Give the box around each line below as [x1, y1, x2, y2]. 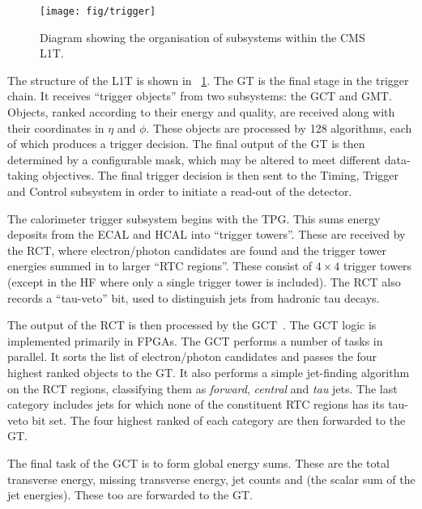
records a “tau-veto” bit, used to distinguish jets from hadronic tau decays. [7, 289, 380, 306]
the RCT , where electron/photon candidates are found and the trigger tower [7, 241, 386, 258]
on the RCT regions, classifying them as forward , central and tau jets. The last [7, 380, 398, 397]
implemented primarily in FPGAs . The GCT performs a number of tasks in [7, 332, 383, 349]
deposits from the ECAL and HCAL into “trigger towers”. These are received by [7, 226, 406, 243]
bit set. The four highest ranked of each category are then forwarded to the [32, 411, 406, 428]
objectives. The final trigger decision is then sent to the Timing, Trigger [42, 167, 399, 184]
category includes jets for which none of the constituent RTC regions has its [7, 396, 385, 413]
